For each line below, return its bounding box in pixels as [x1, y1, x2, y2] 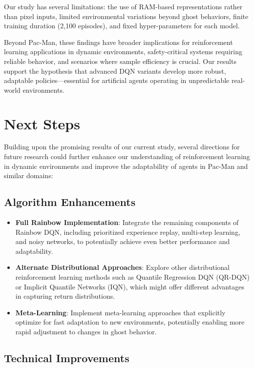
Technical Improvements [4, 350, 129, 365]
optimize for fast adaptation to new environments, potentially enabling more [15, 317, 245, 327]
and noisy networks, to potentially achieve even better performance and [15, 236, 230, 246]
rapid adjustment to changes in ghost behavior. [15, 326, 157, 336]
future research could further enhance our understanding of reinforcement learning [4, 151, 250, 162]
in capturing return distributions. [15, 291, 115, 301]
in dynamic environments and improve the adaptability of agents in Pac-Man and [4, 161, 248, 171]
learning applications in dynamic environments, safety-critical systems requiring [4, 46, 242, 57]
